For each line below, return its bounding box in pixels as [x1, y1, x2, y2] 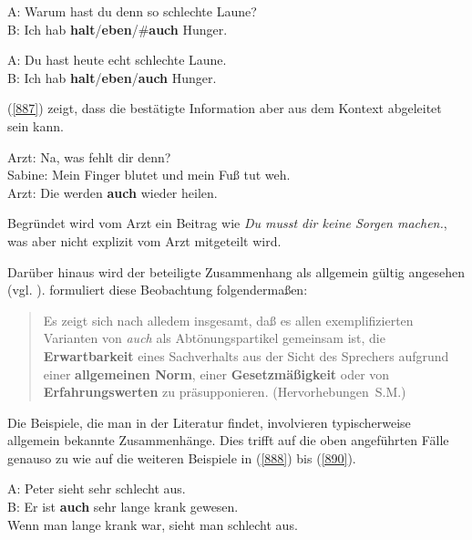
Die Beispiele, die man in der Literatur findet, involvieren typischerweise [7, 412, 411, 431]
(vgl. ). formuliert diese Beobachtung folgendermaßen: [7, 280, 308, 299]
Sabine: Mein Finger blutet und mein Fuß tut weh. [7, 165, 291, 184]
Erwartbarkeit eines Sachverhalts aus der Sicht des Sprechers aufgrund [43, 346, 449, 365]
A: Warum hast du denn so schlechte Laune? [7, 2, 257, 20]
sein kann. [7, 116, 64, 135]
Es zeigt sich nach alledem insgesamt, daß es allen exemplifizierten [43, 310, 414, 329]
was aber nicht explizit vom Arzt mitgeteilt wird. [7, 231, 282, 250]
